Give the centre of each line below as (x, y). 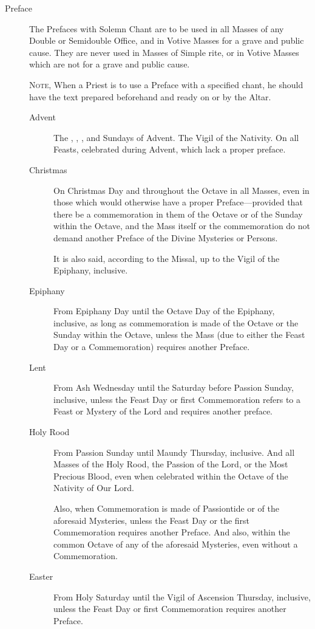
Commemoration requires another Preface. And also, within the (172, 532)
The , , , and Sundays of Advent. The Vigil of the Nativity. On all (176, 137)
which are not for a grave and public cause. (110, 64)
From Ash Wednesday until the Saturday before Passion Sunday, (174, 387)
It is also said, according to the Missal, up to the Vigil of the (167, 258)
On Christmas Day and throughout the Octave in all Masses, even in (181, 190)
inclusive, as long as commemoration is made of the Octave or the (176, 322)
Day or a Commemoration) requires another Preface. (152, 347)
